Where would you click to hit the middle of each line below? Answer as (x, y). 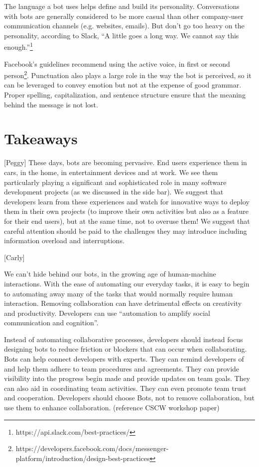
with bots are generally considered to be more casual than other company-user (124, 16)
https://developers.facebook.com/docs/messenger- (92, 448)
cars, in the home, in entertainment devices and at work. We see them (111, 172)
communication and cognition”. (51, 323)
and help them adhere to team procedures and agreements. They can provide (122, 368)
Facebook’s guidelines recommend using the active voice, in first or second (117, 63)
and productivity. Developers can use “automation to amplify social (107, 313)
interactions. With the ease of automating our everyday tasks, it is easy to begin (127, 283)
